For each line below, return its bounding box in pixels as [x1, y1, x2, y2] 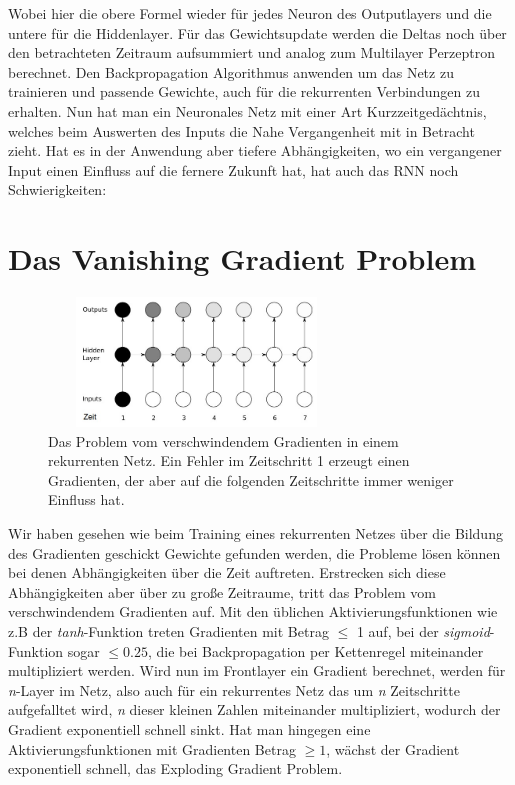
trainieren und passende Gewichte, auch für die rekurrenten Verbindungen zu [8, 81, 480, 102]
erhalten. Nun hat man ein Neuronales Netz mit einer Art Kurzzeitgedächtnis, [8, 100, 487, 121]
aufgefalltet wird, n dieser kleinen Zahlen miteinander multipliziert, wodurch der [8, 699, 501, 720]
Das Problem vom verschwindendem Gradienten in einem [48, 430, 399, 451]
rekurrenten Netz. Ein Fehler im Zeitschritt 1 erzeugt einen [48, 450, 410, 471]
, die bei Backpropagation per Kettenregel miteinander [147, 640, 484, 661]
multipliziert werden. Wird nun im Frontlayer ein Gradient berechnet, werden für [8, 660, 506, 681]
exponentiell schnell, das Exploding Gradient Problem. [8, 758, 343, 779]
